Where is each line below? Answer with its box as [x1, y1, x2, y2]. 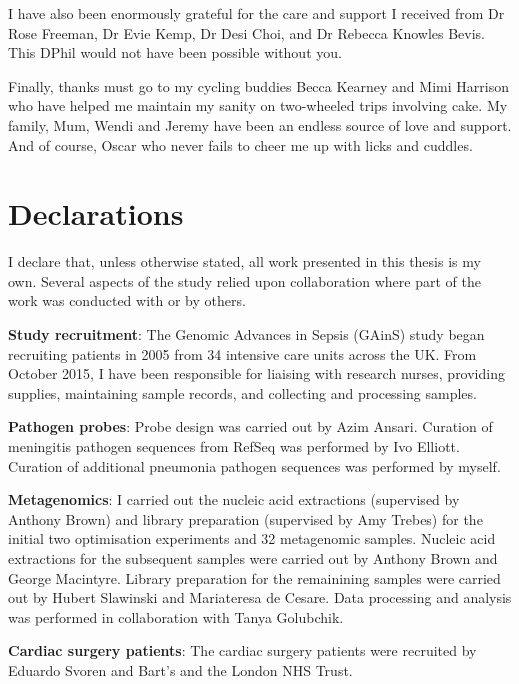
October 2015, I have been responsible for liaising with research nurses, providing [8, 363, 505, 384]
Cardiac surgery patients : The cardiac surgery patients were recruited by [8, 640, 477, 661]
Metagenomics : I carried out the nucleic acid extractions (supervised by [8, 489, 460, 510]
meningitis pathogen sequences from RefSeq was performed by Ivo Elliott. [8, 436, 460, 457]
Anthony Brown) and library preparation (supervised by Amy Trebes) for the [8, 508, 483, 529]
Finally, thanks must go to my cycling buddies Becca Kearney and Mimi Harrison [8, 75, 509, 96]
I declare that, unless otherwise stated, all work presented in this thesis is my [8, 251, 481, 272]
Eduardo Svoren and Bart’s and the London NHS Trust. [8, 659, 353, 680]
